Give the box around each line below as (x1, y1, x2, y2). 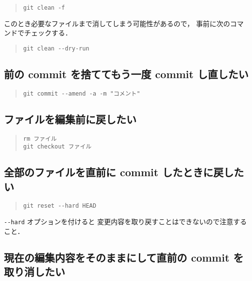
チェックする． (24, 28, 72, 38)
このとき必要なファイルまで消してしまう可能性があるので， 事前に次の (4, 18, 230, 28)
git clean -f (23, 4, 65, 11)
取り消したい (4, 264, 65, 279)
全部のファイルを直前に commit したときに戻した (4, 165, 244, 180)
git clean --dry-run (23, 45, 89, 52)
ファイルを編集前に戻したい (4, 111, 136, 126)
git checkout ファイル (23, 143, 92, 150)
